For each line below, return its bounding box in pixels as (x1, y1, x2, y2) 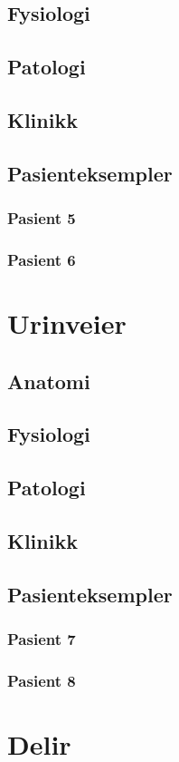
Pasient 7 (7, 628, 76, 650)
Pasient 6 (7, 248, 76, 270)
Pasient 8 (7, 669, 76, 691)
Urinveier (7, 305, 127, 341)
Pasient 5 (7, 207, 76, 230)
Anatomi (7, 366, 90, 395)
